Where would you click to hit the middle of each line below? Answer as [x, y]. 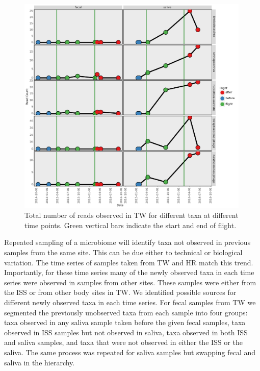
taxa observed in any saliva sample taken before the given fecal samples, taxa [125, 322]
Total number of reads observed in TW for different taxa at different [132, 215]
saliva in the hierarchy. [40, 362]
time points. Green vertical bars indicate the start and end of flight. [131, 225]
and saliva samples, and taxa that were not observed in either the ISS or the [123, 342]
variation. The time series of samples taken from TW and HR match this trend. [129, 262]
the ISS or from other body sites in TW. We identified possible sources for [120, 292]
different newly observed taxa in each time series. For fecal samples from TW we [130, 302]
